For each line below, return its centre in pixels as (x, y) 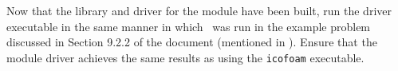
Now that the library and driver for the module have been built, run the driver (199, 10)
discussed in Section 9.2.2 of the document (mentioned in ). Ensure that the (192, 42)
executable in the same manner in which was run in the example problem (189, 26)
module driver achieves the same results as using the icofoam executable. (185, 57)
